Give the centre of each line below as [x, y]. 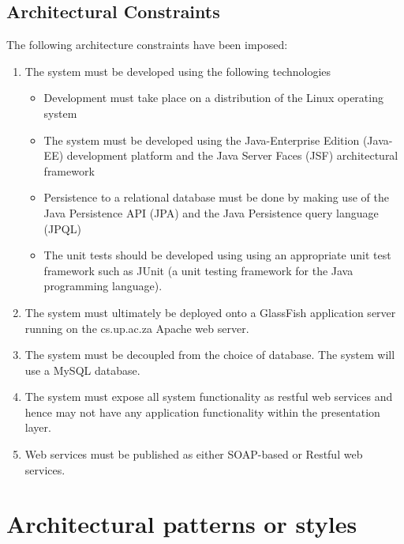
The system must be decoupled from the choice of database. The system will [210, 355]
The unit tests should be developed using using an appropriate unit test [217, 255]
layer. [38, 427]
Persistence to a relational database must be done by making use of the [216, 197]
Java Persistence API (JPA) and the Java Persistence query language [211, 212]
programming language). [103, 286]
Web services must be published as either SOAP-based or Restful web [194, 454]
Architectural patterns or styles [182, 524]
